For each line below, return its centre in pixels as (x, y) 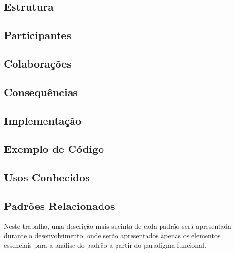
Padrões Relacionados (59, 205)
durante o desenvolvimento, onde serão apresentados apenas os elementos (112, 235)
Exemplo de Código (54, 149)
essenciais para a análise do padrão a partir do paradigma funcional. (105, 245)
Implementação (43, 120)
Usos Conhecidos (47, 177)
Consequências (41, 92)
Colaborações (38, 63)
